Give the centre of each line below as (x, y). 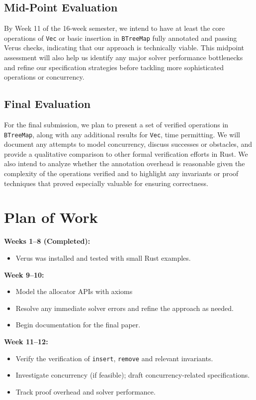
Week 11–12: (26, 341)
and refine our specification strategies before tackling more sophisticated (114, 67)
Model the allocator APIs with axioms (74, 291)
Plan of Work (51, 217)
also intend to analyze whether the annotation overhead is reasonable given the (125, 163)
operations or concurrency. (44, 77)
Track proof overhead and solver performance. (85, 391)
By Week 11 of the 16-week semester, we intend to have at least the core (115, 28)
